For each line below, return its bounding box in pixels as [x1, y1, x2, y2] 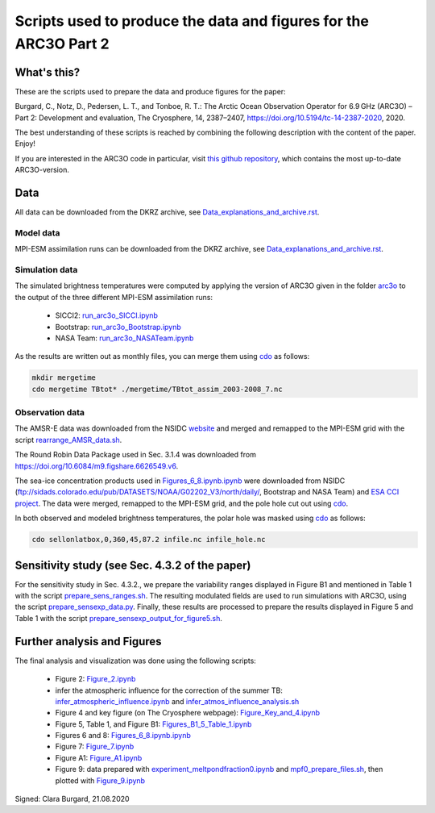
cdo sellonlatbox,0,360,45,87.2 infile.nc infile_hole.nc [31, 535, 266, 544]
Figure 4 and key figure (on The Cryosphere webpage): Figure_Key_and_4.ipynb [55, 708, 321, 718]
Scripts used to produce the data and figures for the [14, 12, 370, 30]
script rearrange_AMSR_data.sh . [14, 435, 122, 444]
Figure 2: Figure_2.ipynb [55, 674, 136, 684]
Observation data [14, 407, 85, 419]
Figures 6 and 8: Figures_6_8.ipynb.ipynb [55, 731, 191, 740]
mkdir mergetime [31, 373, 97, 382]
